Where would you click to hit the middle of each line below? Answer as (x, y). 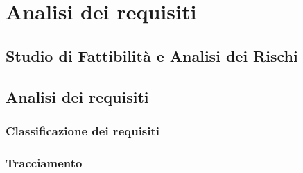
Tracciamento (44, 162)
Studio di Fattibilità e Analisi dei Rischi (152, 55)
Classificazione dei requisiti (83, 130)
